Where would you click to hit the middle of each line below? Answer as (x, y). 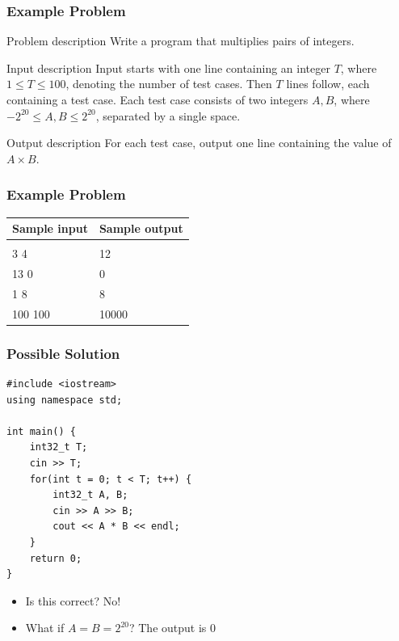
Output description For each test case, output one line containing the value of (199, 143)
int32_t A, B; (90, 495)
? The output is (168, 628)
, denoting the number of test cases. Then (169, 84)
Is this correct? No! (73, 600)
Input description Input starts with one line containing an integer (168, 67)
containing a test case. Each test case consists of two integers (157, 99)
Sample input (50, 228)
